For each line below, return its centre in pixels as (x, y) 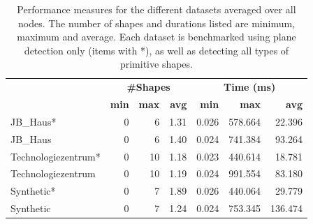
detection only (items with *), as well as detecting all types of (156, 50)
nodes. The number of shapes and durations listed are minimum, (156, 23)
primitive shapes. (156, 64)
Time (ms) (250, 87)
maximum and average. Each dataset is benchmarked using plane (156, 37)
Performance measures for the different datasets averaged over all (156, 9)
